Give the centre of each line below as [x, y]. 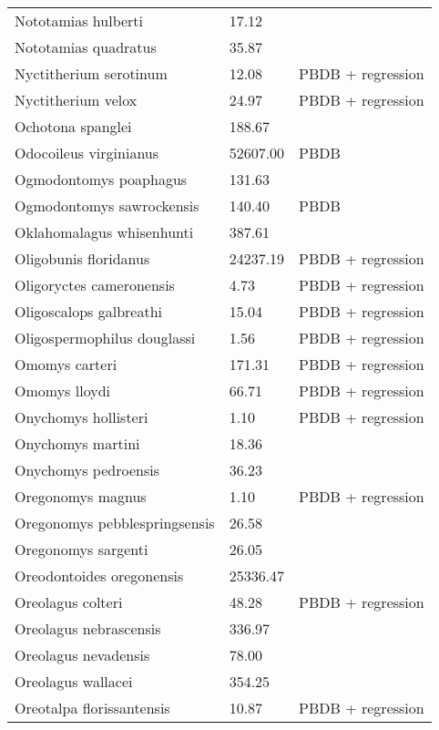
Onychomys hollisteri [82, 417]
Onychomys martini [77, 443]
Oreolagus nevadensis [82, 655]
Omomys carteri [66, 364]
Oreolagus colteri [69, 602]
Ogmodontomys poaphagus [101, 179]
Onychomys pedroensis [87, 470]
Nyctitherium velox [76, 100]
